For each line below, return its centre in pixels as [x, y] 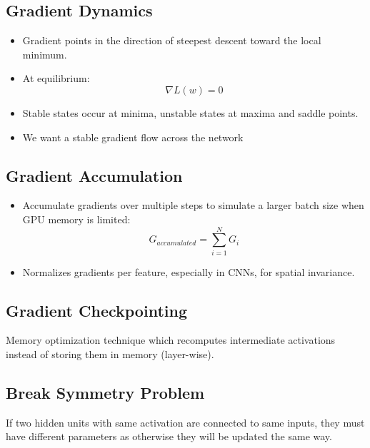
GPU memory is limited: [76, 219]
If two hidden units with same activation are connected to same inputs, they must [185, 422]
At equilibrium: [56, 78]
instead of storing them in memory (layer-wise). [110, 354]
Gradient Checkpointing [96, 310]
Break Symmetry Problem [105, 393]
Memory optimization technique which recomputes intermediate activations [171, 340]
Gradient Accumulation [94, 175]
